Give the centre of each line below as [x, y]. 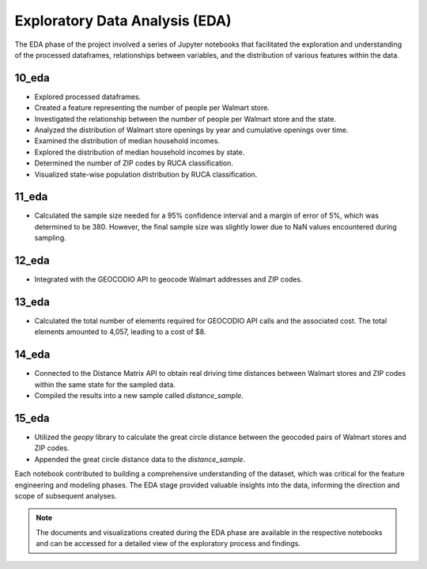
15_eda [32, 418]
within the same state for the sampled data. [105, 385]
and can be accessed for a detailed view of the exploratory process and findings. [168, 544]
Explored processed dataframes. [88, 97]
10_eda [32, 78]
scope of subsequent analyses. [66, 496]
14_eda [32, 355]
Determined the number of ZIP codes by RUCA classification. [134, 163]
